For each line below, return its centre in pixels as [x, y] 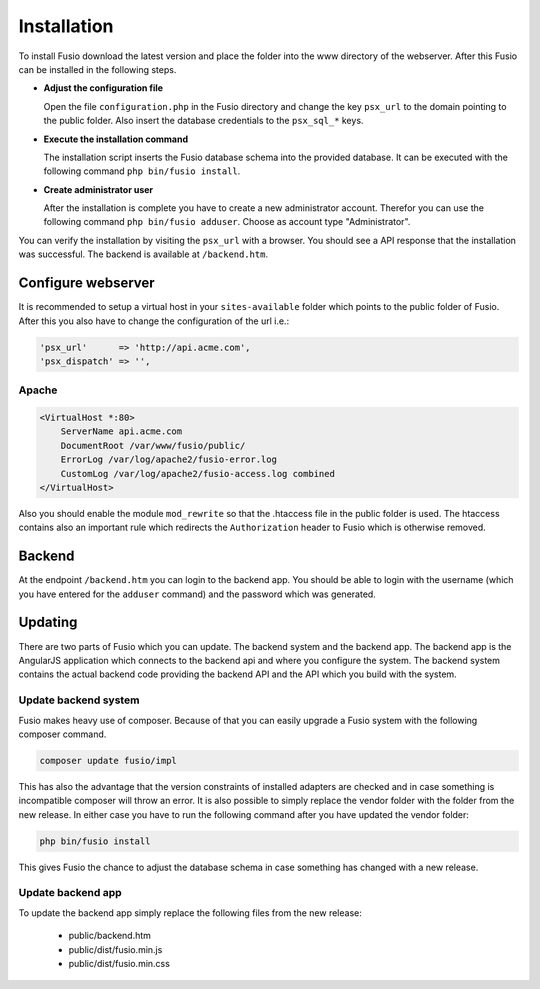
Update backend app [70, 893]
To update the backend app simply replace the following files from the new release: [190, 912]
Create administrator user [98, 189]
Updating [48, 622]
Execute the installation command [116, 139]
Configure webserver [86, 283]
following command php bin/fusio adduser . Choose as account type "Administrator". [227, 222]
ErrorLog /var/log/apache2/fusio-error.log [168, 459]
